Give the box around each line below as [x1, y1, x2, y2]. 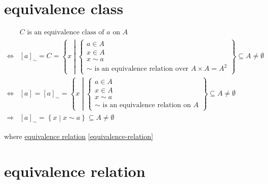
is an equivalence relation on [102, 102, 191, 109]
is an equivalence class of [27, 29, 104, 36]
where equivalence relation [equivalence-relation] [4, 130, 154, 141]
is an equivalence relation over [94, 65, 189, 73]
